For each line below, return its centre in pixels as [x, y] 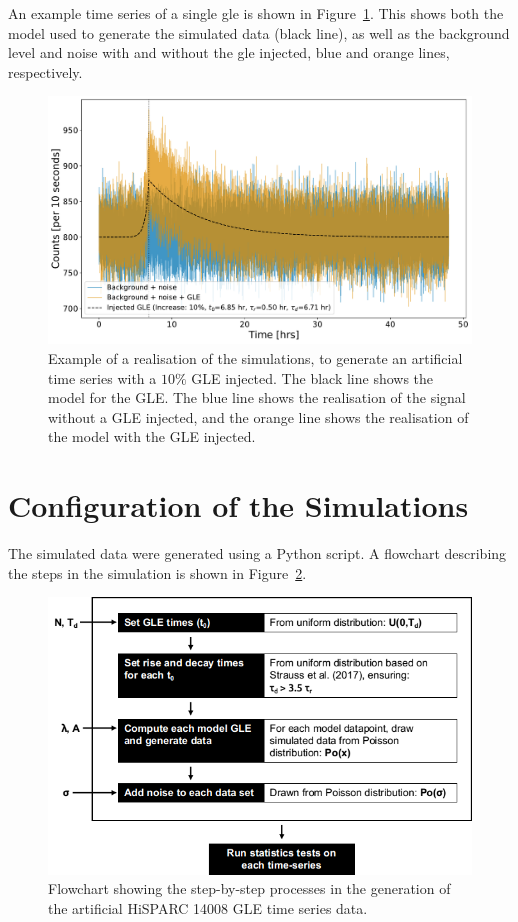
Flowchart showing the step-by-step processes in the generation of [249, 888]
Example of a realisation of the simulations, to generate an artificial [255, 357]
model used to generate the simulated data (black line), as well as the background [259, 32]
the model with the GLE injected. [152, 436]
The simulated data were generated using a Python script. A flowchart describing [257, 553]
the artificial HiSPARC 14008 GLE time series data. [208, 907]
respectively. [45, 71]
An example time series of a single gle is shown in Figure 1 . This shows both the [256, 13]
